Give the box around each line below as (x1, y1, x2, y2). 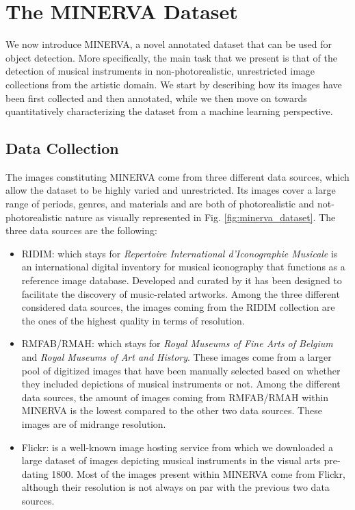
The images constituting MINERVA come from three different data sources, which (5, 169, 350, 183)
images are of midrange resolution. (21, 416, 166, 431)
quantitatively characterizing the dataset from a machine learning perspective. (5, 104, 333, 118)
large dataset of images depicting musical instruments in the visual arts (21, 453, 321, 468)
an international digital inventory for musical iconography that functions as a (21, 259, 345, 274)
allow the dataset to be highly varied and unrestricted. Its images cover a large (5, 183, 336, 197)
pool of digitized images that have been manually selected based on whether (21, 363, 341, 377)
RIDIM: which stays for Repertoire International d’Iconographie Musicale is (21, 246, 338, 260)
